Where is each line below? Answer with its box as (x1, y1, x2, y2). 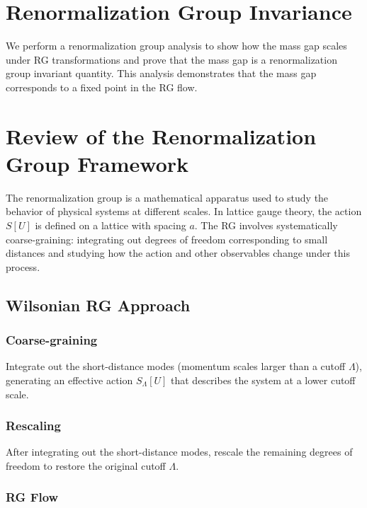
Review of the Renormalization (6, 121, 317, 150)
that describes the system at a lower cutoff (171, 372, 356, 387)
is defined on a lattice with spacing (35, 218, 186, 232)
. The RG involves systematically (194, 218, 338, 232)
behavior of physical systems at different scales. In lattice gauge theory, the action (6, 204, 362, 219)
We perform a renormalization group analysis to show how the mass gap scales (6, 38, 347, 53)
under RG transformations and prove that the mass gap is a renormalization (6, 52, 337, 67)
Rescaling (6, 417, 61, 434)
